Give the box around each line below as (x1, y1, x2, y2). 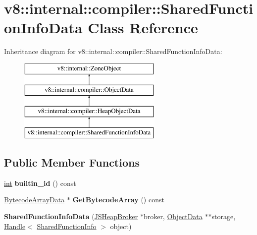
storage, (211, 211, 236, 222)
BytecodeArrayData (4, 194, 65, 205)
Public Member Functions (4, 155, 140, 170)
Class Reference (88, 17, 198, 38)
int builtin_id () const (4, 177, 76, 188)
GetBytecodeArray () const (72, 194, 164, 205)
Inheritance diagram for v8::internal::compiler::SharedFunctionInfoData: (4, 46, 222, 57)
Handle (4, 221, 26, 231)
